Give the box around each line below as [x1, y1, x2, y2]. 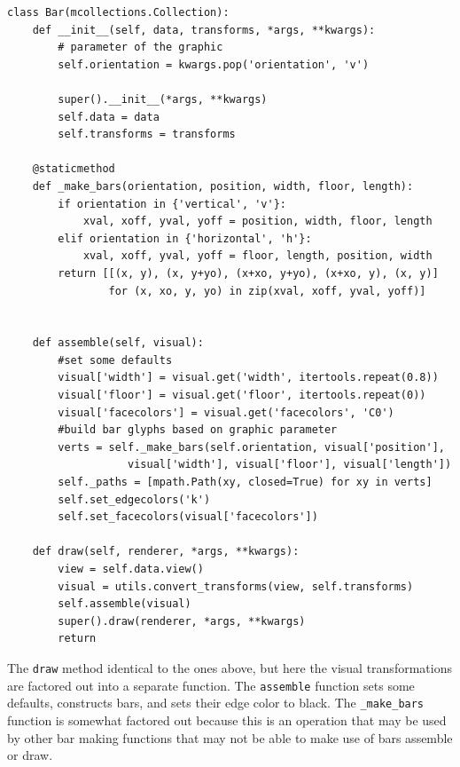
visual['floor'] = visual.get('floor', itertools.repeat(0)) [58, 389, 426, 402]
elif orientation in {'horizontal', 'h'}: [58, 232, 312, 245]
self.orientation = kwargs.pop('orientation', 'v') [58, 58, 370, 71]
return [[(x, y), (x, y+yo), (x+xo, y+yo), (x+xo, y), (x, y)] [58, 266, 439, 280]
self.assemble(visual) [58, 597, 191, 611]
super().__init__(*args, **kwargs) [58, 92, 268, 106]
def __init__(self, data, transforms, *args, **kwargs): [32, 23, 376, 36]
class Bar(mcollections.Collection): [7, 6, 230, 19]
